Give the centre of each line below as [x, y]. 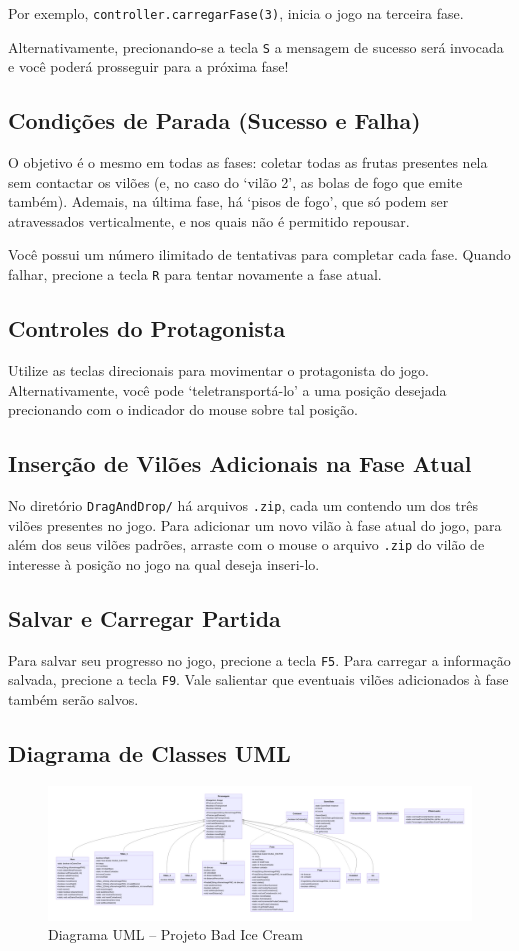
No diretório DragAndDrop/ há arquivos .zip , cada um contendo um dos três [243, 504]
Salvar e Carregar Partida [144, 617]
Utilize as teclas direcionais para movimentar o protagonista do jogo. [218, 369]
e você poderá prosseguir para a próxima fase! [148, 66]
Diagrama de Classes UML [149, 752]
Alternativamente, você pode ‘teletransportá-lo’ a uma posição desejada [227, 389]
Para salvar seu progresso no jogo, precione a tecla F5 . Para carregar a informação [259, 659]
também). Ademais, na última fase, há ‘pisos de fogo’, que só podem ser [228, 201]
